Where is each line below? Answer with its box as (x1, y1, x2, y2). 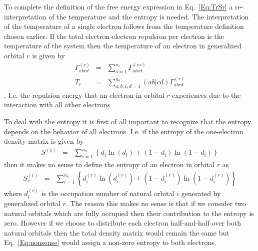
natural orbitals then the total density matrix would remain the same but (4, 227, 229, 238)
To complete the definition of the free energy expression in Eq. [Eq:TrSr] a (4, 1, 233, 11)
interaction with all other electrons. (4, 99, 112, 110)
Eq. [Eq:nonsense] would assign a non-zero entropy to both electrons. (4, 237, 216, 248)
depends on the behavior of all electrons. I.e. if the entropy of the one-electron (4, 126, 243, 136)
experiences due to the (172, 89, 241, 100)
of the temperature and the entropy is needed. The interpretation (48, 11, 249, 21)
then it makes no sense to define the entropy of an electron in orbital (4, 159, 215, 170)
